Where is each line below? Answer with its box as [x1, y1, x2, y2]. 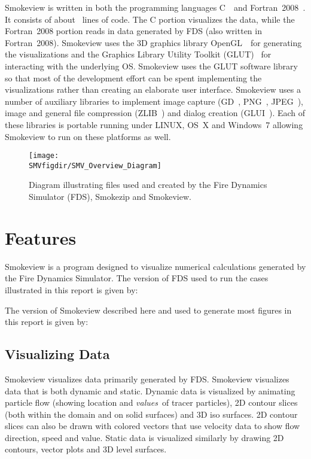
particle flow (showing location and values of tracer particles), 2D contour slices [5, 396, 298, 409]
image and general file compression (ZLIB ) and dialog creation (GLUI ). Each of [5, 107, 306, 119]
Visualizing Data [5, 345, 110, 363]
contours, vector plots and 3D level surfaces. [5, 443, 167, 455]
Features [5, 225, 77, 250]
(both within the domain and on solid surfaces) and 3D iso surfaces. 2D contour [5, 408, 298, 420]
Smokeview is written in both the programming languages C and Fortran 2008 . [5, 1, 306, 13]
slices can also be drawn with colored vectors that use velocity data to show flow [5, 420, 300, 432]
